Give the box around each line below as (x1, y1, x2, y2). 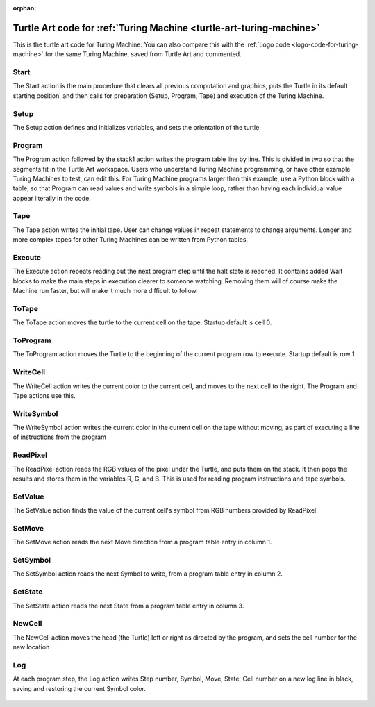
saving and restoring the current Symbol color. (12, 684, 146, 692)
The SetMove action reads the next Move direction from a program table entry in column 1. (12, 538, 272, 547)
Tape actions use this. (12, 391, 76, 399)
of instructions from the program (12, 433, 107, 441)
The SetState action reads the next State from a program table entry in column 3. (12, 601, 244, 610)
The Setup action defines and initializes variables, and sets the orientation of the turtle (12, 123, 260, 131)
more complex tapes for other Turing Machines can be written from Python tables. (12, 235, 249, 244)
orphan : (12, 4, 37, 12)
